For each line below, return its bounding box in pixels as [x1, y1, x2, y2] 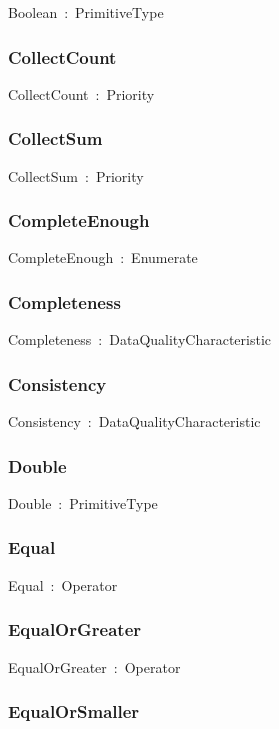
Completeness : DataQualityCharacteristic [8, 329, 272, 350]
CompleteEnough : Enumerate [8, 247, 198, 268]
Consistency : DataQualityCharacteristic [8, 411, 261, 432]
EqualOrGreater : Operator [8, 656, 181, 677]
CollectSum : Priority [8, 165, 144, 186]
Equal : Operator [8, 574, 118, 595]
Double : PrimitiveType [8, 492, 158, 513]
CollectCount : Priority [8, 83, 155, 104]
